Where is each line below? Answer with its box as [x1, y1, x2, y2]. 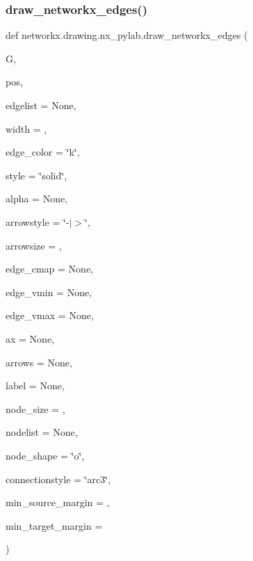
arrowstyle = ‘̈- [6, 214, 70, 229]
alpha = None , [6, 191, 68, 206]
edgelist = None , [6, 98, 76, 112]
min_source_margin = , [6, 495, 110, 510]
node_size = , [6, 401, 65, 416]
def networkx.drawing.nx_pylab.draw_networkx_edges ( [6, 28, 248, 42]
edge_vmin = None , [6, 284, 92, 299]
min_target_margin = [6, 518, 103, 532]
